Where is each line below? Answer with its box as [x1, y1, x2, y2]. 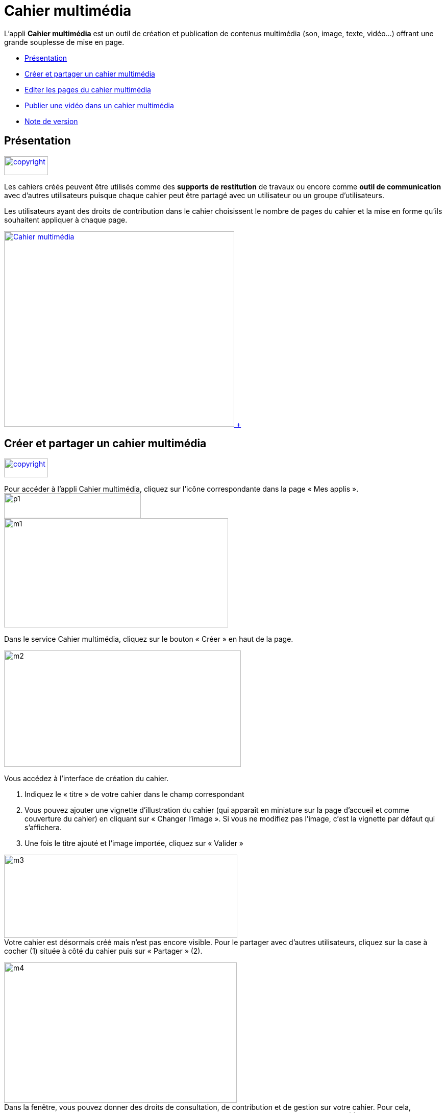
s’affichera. [24, 823, 62, 832]
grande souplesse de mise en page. [4, 37, 125, 46]
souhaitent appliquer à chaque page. [4, 215, 128, 224]
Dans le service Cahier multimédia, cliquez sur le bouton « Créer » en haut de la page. [4, 635, 293, 644]
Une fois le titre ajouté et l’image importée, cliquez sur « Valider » [24, 839, 244, 848]
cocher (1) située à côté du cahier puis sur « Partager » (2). [4, 947, 203, 956]
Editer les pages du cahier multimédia [24, 85, 151, 94]
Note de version [24, 116, 78, 126]
